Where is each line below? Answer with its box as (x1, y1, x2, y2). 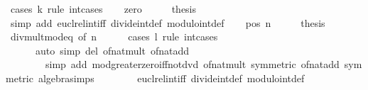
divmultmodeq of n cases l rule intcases (10, 29, 218, 44)
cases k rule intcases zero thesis (10, 1, 197, 16)
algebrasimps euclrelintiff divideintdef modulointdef (38, 70, 305, 85)
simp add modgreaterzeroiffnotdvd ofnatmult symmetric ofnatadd (45, 57, 340, 72)
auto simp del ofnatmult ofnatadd (35, 43, 189, 57)
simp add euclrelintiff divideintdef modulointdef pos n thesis (10, 15, 325, 30)
